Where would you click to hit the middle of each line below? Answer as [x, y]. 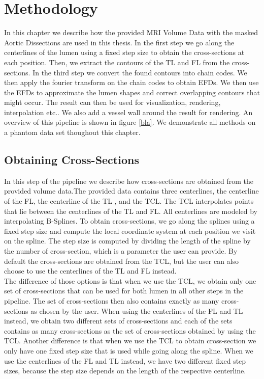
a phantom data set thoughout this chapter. [72, 132]
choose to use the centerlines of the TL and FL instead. [90, 271]
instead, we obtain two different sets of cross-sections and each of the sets [118, 321]
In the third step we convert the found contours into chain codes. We [140, 72]
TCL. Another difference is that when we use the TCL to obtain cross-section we [130, 341]
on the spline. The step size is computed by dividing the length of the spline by [127, 241]
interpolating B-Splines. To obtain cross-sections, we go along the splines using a [129, 221]
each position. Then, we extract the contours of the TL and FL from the [117, 62]
